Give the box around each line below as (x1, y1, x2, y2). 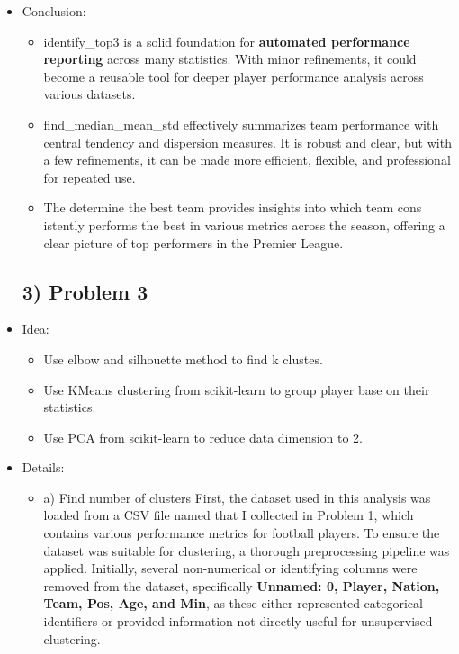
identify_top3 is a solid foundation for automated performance (43, 31, 410, 50)
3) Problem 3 (22, 277, 148, 305)
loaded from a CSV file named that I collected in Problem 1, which (43, 506, 414, 524)
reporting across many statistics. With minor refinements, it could (43, 49, 417, 68)
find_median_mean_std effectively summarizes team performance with (43, 114, 439, 133)
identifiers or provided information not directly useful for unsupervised (43, 612, 433, 631)
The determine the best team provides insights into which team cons (43, 198, 422, 217)
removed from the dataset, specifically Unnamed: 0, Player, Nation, (43, 576, 440, 595)
